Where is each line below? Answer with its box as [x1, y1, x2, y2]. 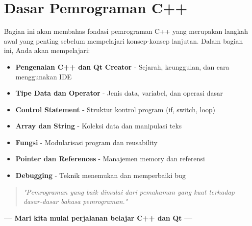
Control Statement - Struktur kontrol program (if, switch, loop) [15, 104, 216, 114]
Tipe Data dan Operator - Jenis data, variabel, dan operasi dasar [15, 88, 223, 98]
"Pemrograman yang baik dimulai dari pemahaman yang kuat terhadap [23, 186, 235, 197]
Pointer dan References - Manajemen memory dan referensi [15, 153, 205, 164]
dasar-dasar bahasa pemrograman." [23, 196, 128, 206]
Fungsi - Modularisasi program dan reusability [15, 137, 158, 147]
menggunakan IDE [15, 71, 72, 81]
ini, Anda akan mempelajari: [4, 45, 90, 55]
